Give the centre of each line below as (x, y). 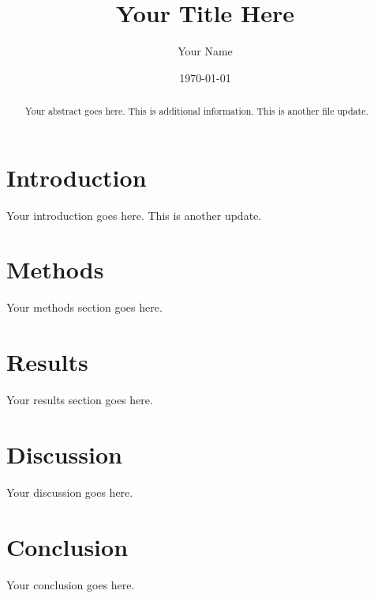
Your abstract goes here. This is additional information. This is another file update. (196, 111)
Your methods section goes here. (84, 307)
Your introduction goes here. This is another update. (134, 215)
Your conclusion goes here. (71, 584)
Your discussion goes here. (70, 492)
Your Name (205, 51)
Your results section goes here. (80, 400)
